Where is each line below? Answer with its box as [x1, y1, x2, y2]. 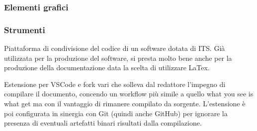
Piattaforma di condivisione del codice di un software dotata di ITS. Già [4, 43, 225, 53]
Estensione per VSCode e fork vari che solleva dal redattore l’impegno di [4, 79, 226, 89]
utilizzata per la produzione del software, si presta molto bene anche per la [4, 52, 232, 63]
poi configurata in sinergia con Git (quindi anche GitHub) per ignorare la [4, 108, 228, 118]
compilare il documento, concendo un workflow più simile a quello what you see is [4, 88, 254, 99]
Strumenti [4, 23, 45, 36]
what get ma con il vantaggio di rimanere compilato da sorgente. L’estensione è [4, 98, 246, 109]
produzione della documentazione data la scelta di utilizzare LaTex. [4, 62, 210, 73]
